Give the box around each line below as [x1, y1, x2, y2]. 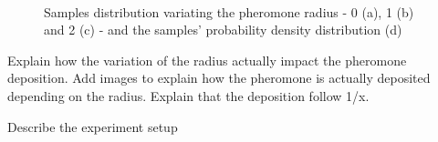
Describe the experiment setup [7, 117, 178, 136]
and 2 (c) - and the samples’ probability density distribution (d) [44, 20, 402, 39]
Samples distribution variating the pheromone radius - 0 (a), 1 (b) [44, 2, 414, 21]
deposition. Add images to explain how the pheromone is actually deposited [7, 68, 431, 87]
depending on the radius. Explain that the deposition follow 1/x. [7, 86, 370, 105]
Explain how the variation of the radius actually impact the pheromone [7, 50, 407, 69]
